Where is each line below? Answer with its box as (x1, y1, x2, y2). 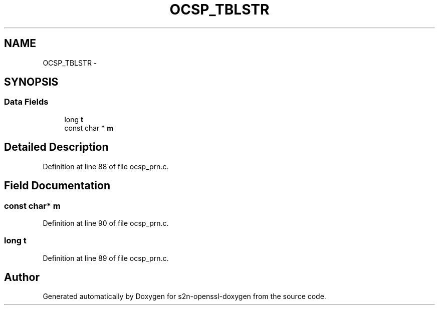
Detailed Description (4, 141, 109, 154)
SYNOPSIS (4, 76, 59, 89)
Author (4, 271, 40, 284)
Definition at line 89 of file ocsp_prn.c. (43, 253, 169, 262)
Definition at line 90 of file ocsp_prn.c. (43, 218, 169, 227)
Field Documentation (4, 179, 110, 192)
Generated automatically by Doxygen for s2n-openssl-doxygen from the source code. (43, 292, 326, 301)
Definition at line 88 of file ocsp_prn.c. (43, 162, 169, 171)
